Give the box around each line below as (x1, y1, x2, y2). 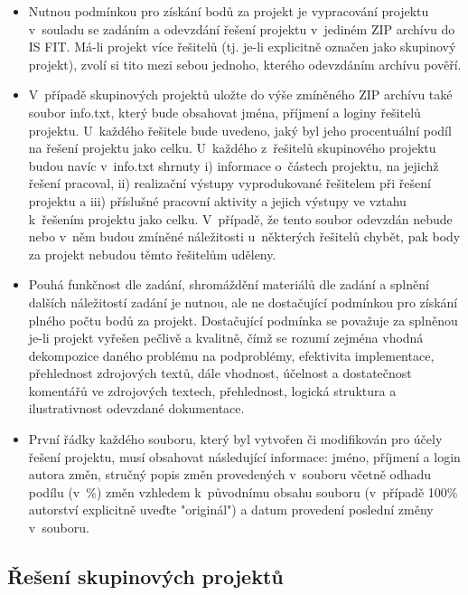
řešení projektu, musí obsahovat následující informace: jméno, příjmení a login (28, 447, 461, 466)
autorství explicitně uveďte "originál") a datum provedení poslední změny (28, 500, 434, 519)
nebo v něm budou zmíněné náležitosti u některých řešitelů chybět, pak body (28, 227, 461, 246)
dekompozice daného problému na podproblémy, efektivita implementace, (28, 345, 435, 364)
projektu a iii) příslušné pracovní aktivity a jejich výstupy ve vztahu (28, 191, 407, 210)
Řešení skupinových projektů (7, 562, 284, 590)
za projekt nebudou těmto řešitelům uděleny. (28, 244, 276, 263)
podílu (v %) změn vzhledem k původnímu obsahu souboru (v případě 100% (28, 482, 458, 501)
